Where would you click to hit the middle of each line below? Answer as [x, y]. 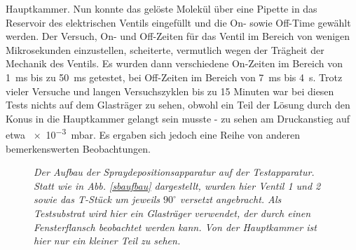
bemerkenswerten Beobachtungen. [78, 148]
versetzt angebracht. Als [231, 199]
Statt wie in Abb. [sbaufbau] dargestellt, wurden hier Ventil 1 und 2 [177, 185]
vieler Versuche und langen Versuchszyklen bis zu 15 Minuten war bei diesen [170, 91]
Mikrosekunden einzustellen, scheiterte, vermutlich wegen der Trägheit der [165, 49]
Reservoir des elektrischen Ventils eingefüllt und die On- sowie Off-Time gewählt [178, 22]
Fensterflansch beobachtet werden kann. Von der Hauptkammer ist [175, 227]
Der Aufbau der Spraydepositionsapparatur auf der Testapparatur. [174, 172]
